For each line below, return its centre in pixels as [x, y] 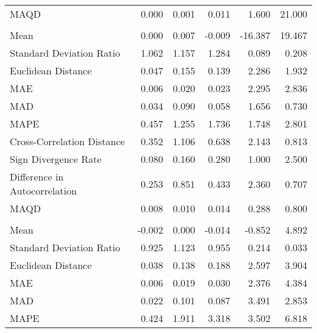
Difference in [37, 177]
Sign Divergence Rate [56, 159]
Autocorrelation [43, 191]
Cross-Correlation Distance [67, 141]
